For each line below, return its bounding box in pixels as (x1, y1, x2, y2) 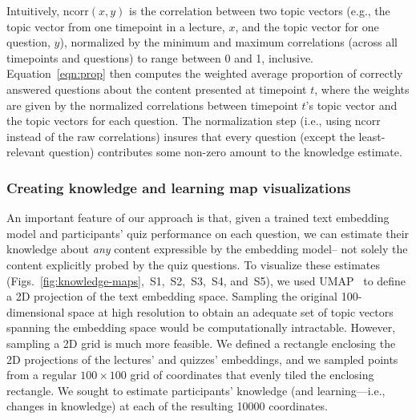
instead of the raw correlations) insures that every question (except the (6, 127, 355, 144)
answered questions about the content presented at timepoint (6, 80, 307, 97)
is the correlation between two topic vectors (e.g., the (129, 2, 390, 18)
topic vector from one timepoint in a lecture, (6, 18, 225, 34)
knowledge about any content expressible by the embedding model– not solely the (6, 240, 408, 257)
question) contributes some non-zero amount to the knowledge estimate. (48, 143, 402, 160)
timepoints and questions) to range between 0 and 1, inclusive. (6, 49, 314, 66)
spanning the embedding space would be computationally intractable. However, (6, 319, 396, 336)
